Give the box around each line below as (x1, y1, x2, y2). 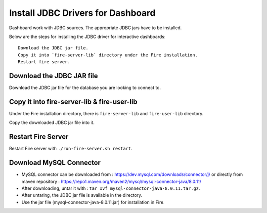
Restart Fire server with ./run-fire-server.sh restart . (9, 146, 133, 152)
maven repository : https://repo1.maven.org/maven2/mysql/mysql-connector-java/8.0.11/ (21, 178, 202, 184)
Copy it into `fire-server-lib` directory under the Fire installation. (18, 52, 198, 58)
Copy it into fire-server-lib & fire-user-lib (9, 97, 138, 106)
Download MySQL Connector (9, 159, 101, 167)
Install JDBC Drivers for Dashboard (9, 7, 156, 18)
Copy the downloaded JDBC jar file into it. (9, 120, 95, 126)
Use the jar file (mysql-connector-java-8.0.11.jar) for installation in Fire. (21, 199, 165, 205)
